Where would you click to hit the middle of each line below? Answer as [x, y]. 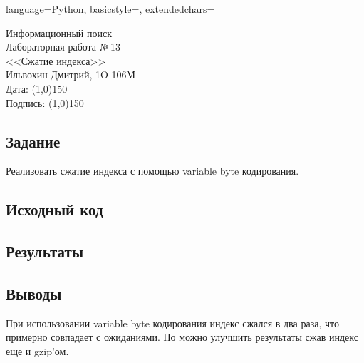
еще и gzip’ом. [37, 351]
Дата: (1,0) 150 [37, 88]
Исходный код [54, 209]
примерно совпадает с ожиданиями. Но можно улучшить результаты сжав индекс [182, 337]
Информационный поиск [59, 32]
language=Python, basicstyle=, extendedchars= [110, 9]
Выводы [34, 293]
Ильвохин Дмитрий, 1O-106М [71, 75]
